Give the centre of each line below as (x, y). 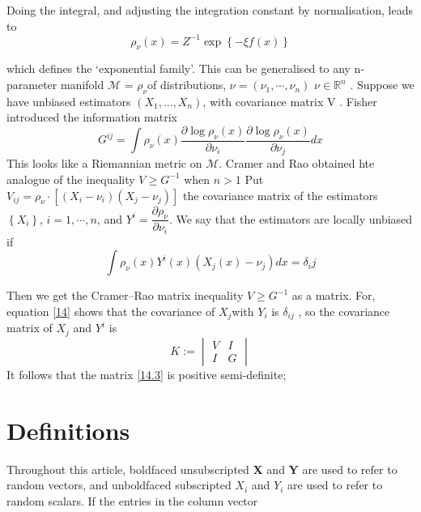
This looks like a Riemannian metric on (104, 163)
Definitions (68, 430)
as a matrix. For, (334, 295)
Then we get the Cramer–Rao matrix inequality (125, 295)
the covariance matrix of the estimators (281, 195)
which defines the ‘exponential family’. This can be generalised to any (179, 68)
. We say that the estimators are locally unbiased (291, 218)
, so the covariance (344, 311)
